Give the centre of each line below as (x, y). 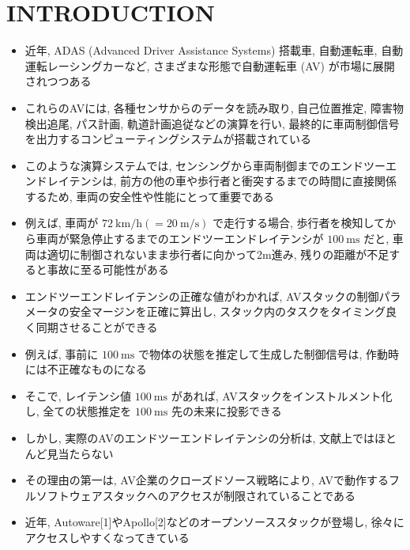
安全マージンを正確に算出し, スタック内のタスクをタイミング (228, 311)
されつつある (58, 81)
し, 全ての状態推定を (78, 411)
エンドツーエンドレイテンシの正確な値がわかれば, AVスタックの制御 (202, 296)
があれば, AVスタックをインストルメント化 (282, 395)
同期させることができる (97, 327)
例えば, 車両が (62, 223)
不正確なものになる (97, 369)
